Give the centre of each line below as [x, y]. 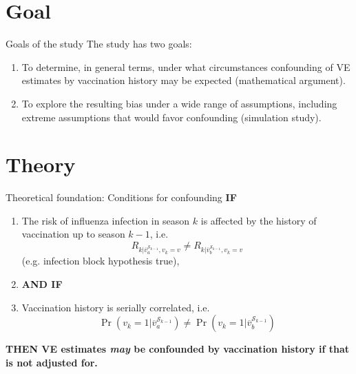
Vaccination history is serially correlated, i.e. [116, 307]
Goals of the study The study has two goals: [99, 44]
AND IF [42, 284]
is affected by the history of [259, 220]
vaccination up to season [73, 234]
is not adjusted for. [52, 362]
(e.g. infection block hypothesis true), [101, 261]
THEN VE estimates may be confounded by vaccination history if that [178, 349]
